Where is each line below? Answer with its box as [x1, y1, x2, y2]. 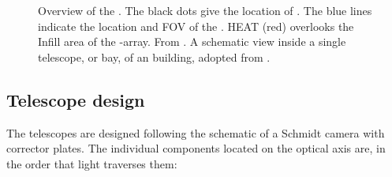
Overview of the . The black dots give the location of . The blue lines [38, 2, 372, 18]
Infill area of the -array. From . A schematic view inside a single [38, 33, 346, 50]
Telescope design [6, 87, 145, 111]
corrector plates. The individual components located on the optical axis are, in [6, 140, 386, 156]
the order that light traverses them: [6, 155, 177, 171]
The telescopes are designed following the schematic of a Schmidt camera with [6, 124, 385, 141]
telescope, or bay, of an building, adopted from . [38, 48, 271, 65]
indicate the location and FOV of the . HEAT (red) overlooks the [38, 17, 354, 34]
